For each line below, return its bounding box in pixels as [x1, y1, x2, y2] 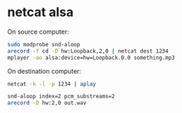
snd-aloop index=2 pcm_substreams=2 [7, 93, 115, 100]
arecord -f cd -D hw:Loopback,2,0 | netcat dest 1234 [7, 47, 169, 55]
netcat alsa [7, 4, 74, 20]
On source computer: [7, 27, 69, 36]
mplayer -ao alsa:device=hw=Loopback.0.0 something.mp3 [7, 54, 175, 61]
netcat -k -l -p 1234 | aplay [7, 80, 97, 88]
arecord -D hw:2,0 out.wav [7, 100, 87, 107]
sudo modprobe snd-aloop [7, 41, 80, 48]
